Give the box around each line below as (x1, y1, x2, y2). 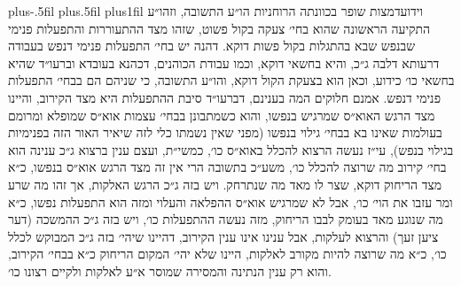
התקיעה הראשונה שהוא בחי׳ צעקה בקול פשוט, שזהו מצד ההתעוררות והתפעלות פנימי (8, 19, 431, 37)
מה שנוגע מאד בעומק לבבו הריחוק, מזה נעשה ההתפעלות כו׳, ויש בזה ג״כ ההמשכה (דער (8, 210, 443, 228)
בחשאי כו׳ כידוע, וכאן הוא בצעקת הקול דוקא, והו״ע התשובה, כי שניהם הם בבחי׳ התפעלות (8, 71, 455, 89)
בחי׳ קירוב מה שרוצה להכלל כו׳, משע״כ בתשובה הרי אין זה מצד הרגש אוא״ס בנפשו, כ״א (8, 158, 447, 176)
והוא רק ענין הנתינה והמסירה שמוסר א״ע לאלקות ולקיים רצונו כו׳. (8, 261, 332, 280)
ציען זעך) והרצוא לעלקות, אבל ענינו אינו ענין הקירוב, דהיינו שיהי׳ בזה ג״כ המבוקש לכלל (8, 227, 439, 245)
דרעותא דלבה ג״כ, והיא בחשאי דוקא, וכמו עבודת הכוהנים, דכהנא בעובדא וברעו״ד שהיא (8, 53, 440, 72)
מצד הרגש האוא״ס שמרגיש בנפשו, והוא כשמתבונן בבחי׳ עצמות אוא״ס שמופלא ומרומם (8, 105, 435, 124)
